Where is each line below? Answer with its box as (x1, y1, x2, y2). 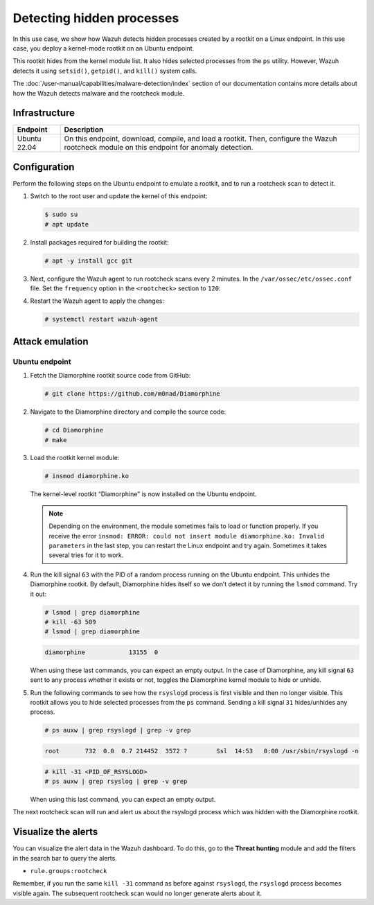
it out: (30, 590, 47, 598)
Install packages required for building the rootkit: (30, 238, 169, 246)
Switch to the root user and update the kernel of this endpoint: (30, 192, 208, 200)
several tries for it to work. (48, 551, 124, 559)
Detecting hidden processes (12, 10, 179, 26)
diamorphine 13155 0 (44, 648, 159, 656)
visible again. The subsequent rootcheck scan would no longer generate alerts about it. (12, 889, 262, 897)
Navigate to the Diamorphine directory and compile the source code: (30, 407, 226, 416)
